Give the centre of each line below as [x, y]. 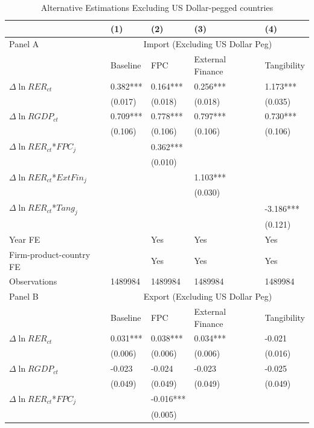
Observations [33, 281]
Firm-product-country [50, 254]
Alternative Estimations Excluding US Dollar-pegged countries [157, 7]
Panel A [24, 44]
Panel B [24, 296]
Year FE [25, 239]
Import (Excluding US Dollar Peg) [208, 44]
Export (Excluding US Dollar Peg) [208, 296]
